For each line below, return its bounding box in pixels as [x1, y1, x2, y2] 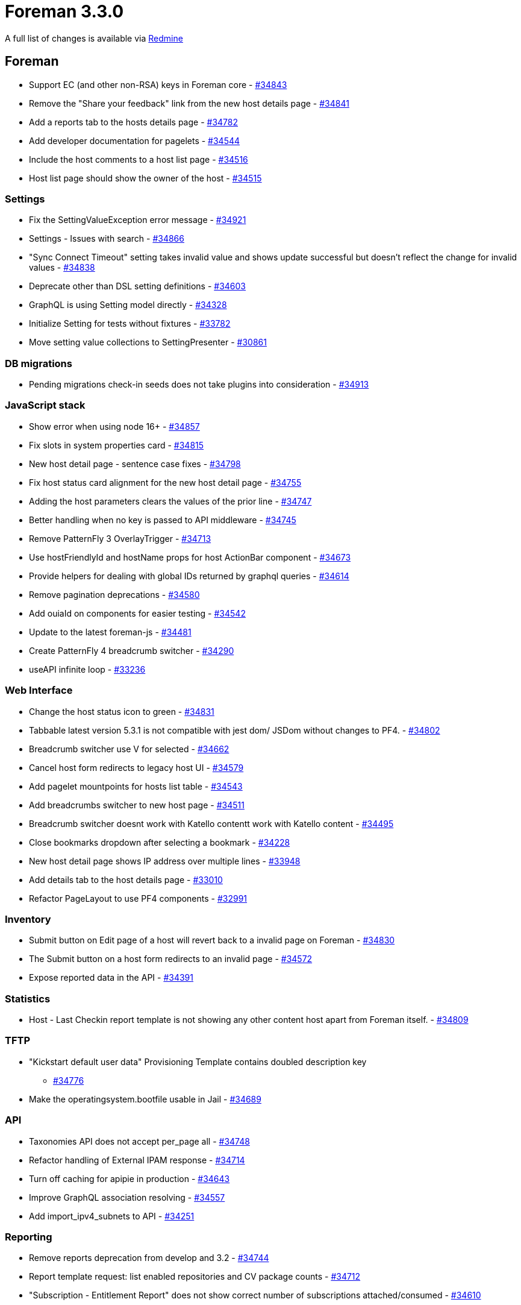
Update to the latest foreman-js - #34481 [29, 626, 192, 637]
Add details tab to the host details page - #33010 [29, 874, 223, 885]
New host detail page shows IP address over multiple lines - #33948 [29, 855, 301, 866]
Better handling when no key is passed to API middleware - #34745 [29, 514, 296, 525]
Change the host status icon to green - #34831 [29, 706, 214, 717]
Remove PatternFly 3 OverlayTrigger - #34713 [29, 533, 211, 544]
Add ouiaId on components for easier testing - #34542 [29, 608, 246, 618]
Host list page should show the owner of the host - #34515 [29, 172, 262, 183]
